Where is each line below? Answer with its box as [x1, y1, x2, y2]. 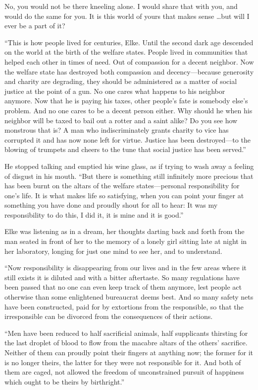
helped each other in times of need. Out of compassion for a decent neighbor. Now [4, 56, 254, 67]
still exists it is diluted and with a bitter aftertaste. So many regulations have [4, 272, 240, 282]
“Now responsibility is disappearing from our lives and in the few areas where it [4, 262, 247, 273]
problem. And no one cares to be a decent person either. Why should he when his [4, 105, 253, 115]
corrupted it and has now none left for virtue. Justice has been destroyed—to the [4, 134, 251, 145]
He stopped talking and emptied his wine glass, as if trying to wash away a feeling [4, 160, 254, 171]
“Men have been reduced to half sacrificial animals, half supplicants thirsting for [4, 327, 248, 338]
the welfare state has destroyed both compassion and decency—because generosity [4, 66, 254, 77]
